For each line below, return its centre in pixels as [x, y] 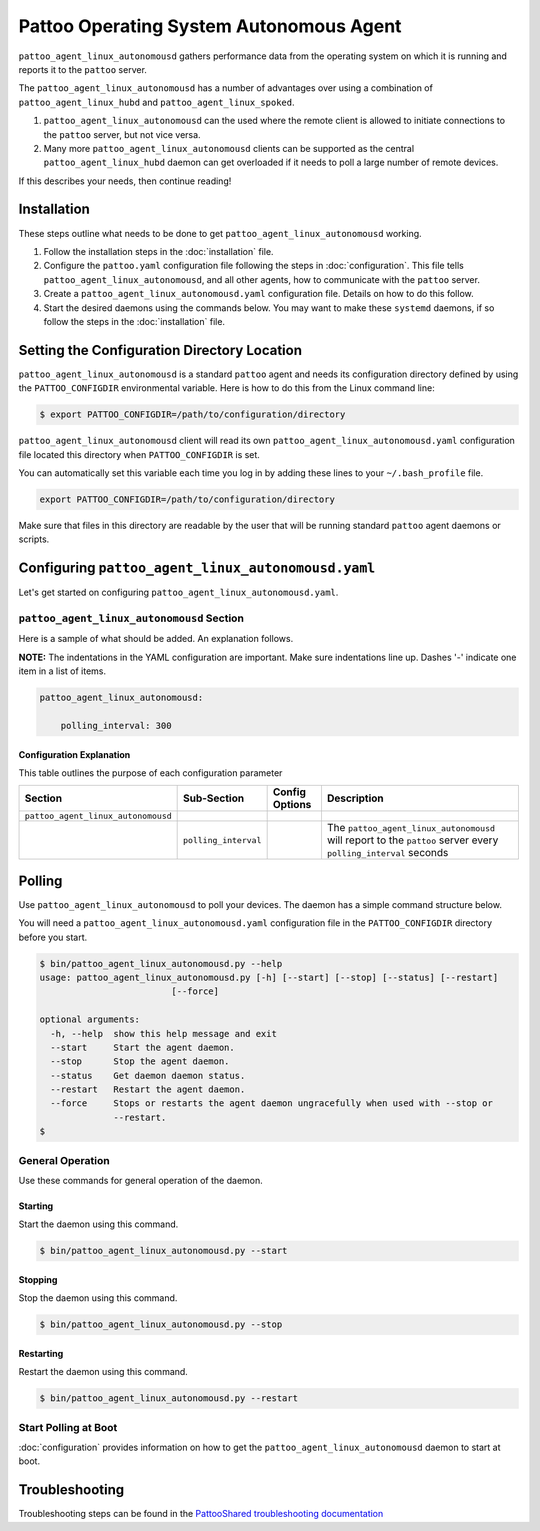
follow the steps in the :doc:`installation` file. [134, 321]
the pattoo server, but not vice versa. [122, 134]
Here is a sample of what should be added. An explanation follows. [156, 639]
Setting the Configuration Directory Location [160, 350]
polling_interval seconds [387, 853]
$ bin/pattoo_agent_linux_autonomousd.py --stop [161, 1324]
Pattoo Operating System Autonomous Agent [210, 26]
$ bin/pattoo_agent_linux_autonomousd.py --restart [169, 1398]
